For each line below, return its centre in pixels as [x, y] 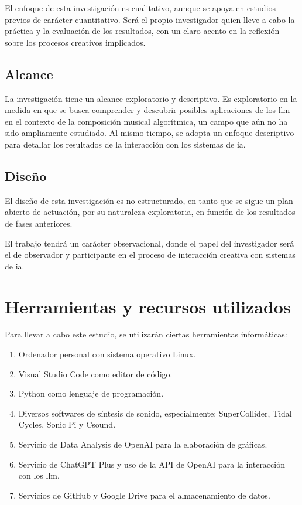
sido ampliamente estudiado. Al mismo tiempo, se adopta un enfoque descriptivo [150, 133]
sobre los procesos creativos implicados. [75, 42]
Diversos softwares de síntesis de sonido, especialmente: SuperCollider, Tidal [155, 413]
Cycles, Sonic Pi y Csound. [67, 424]
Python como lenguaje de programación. [91, 393]
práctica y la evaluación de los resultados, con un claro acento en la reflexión [142, 31]
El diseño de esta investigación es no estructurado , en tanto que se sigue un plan [149, 200]
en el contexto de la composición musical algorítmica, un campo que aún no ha [146, 121]
